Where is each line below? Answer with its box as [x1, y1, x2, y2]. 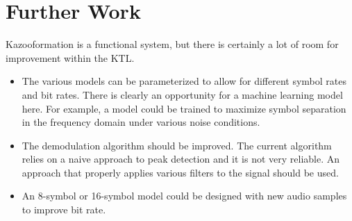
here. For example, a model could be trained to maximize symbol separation [22, 101, 346, 115]
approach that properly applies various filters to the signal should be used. [22, 165, 339, 179]
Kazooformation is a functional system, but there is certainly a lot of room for [6, 37, 339, 51]
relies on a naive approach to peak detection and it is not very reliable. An [22, 152, 340, 166]
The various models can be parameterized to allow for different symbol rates [22, 74, 346, 88]
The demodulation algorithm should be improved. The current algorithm [22, 138, 332, 152]
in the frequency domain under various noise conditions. [22, 115, 260, 129]
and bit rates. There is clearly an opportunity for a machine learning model [22, 87, 343, 101]
